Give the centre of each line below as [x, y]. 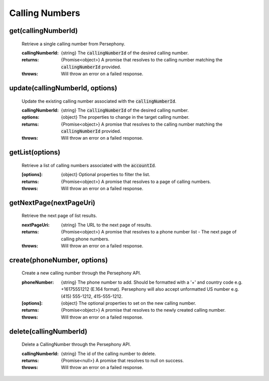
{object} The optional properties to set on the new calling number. [129, 303]
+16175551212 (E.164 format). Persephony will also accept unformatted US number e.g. [150, 289]
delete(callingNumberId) [48, 331]
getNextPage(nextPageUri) [52, 203]
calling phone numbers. [85, 239]
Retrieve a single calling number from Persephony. [73, 44]
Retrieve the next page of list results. [59, 216]
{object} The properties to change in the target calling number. [125, 117]
